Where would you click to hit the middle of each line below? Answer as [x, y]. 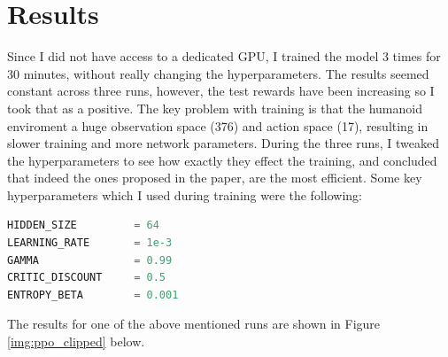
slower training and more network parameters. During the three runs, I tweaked [224, 143]
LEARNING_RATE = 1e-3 [90, 243]
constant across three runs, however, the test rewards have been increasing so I [221, 91]
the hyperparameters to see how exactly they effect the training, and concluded [222, 160]
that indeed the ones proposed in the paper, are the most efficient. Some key [215, 178]
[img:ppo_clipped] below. [76, 341]
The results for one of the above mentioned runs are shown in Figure [194, 324]
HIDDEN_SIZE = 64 [83, 225]
